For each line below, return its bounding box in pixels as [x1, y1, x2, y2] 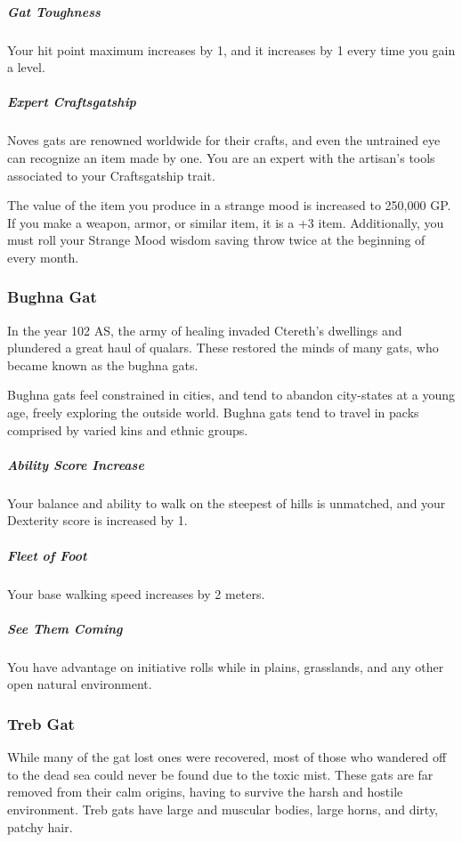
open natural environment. [7, 675, 152, 693]
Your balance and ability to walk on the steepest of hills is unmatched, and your [7, 493, 446, 512]
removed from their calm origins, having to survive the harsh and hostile [7, 782, 403, 801]
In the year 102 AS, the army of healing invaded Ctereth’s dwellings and [7, 320, 402, 339]
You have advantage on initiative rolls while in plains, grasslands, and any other [7, 657, 444, 676]
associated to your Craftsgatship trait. [7, 166, 215, 184]
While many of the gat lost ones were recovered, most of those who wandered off [7, 748, 447, 766]
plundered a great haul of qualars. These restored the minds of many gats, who [7, 338, 439, 357]
